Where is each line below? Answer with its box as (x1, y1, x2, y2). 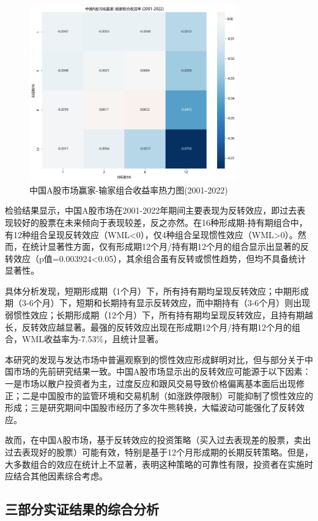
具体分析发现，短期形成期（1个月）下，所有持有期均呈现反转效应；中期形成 (5, 284, 309, 297)
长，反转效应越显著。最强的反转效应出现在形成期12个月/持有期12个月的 (5, 320, 292, 333)
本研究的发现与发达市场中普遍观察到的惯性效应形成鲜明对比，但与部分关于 (5, 353, 305, 365)
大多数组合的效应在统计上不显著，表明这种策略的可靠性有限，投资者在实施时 (5, 457, 313, 470)
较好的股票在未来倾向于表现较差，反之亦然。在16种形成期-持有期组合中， (13, 216, 308, 228)
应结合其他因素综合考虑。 (5, 470, 108, 482)
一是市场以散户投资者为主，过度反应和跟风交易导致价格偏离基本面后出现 (5, 377, 296, 390)
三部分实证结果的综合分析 (5, 500, 159, 519)
